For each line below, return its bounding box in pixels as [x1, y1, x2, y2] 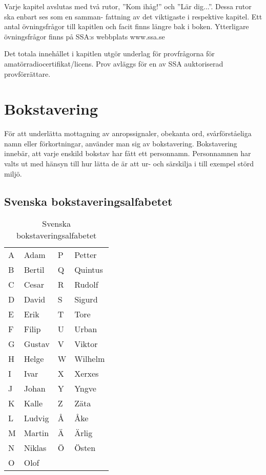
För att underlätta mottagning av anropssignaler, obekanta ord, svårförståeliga [4, 128, 252, 139]
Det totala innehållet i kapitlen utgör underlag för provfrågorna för [4, 48, 215, 59]
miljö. [4, 168, 22, 179]
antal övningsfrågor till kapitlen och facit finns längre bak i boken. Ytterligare [4, 21, 249, 32]
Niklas [24, 442, 47, 454]
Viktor [74, 338, 98, 350]
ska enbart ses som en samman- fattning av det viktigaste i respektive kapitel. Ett [4, 11, 262, 21]
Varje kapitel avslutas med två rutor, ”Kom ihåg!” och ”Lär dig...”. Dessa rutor [4, 1, 252, 11]
